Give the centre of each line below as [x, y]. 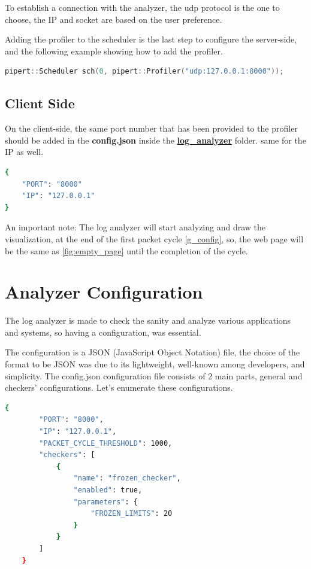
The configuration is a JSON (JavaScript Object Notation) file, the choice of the [153, 352]
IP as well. [24, 152]
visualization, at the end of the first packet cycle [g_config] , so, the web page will [154, 238]
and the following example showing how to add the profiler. [114, 51]
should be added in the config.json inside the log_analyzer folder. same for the [155, 140]
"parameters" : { [105, 502]
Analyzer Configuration [104, 292]
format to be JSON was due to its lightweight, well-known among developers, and [155, 364]
